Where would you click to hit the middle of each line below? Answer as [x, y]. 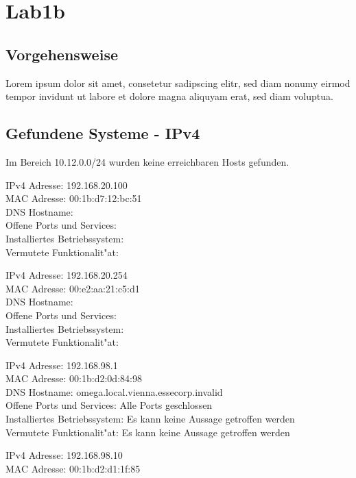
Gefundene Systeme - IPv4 [103, 133]
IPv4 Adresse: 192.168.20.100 [67, 185]
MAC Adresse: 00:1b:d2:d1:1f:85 [73, 468]
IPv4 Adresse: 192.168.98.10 [64, 455]
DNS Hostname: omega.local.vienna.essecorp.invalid [114, 391]
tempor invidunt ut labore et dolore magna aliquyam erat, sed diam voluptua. [169, 96]
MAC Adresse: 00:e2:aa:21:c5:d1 [73, 288]
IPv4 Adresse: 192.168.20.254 [67, 275]
